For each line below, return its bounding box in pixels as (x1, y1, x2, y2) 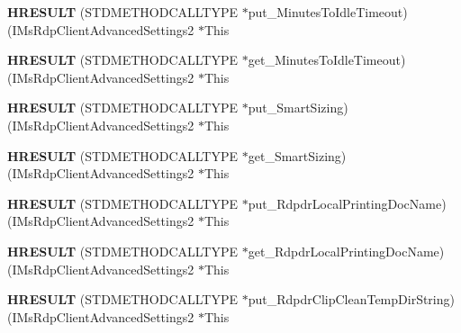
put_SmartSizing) (248, 98, 348, 117)
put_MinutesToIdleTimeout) (248, 3, 408, 21)
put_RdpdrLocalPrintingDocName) (248, 193, 447, 212)
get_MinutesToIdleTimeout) (248, 50, 406, 69)
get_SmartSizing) (248, 146, 347, 165)
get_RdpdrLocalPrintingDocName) (248, 241, 445, 260)
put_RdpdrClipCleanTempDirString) (248, 290, 455, 309)
